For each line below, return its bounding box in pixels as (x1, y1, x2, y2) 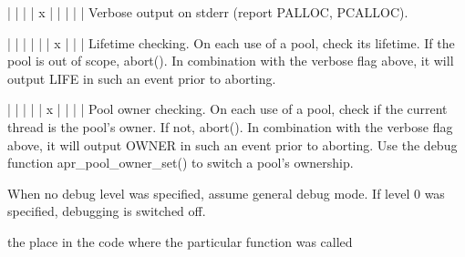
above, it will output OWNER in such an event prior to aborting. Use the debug (7, 135, 458, 154)
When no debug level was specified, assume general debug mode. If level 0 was (7, 183, 445, 202)
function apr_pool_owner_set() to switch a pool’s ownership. (7, 153, 354, 172)
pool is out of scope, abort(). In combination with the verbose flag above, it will (7, 51, 454, 70)
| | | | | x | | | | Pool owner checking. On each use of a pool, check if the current (7, 99, 448, 118)
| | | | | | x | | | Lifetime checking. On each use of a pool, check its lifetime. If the (7, 33, 455, 52)
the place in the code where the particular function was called (7, 231, 353, 251)
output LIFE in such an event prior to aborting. (7, 68, 276, 87)
